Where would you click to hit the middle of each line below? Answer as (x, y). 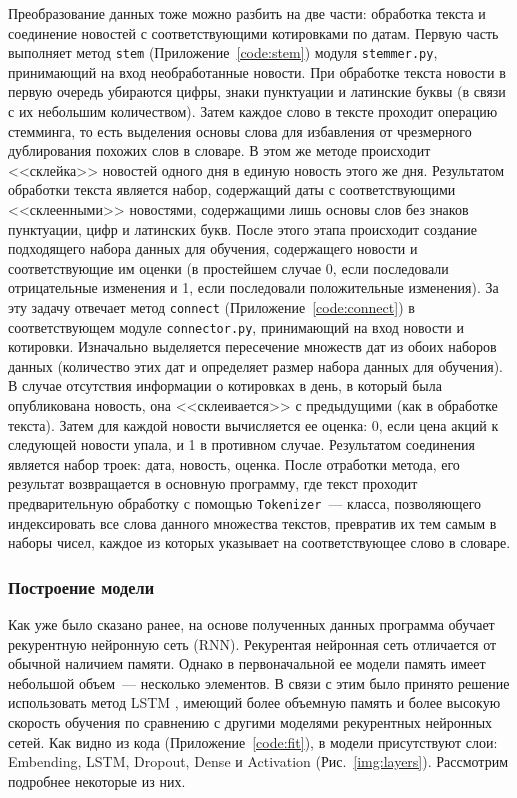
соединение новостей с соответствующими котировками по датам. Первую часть (253, 32)
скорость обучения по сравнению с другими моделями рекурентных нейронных (250, 722)
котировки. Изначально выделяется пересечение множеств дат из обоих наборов (252, 346)
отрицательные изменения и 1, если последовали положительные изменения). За (253, 287)
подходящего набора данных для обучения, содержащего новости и (213, 248)
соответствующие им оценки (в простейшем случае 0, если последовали (228, 267)
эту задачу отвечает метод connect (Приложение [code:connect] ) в (211, 306)
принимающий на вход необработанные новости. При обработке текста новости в (257, 71)
